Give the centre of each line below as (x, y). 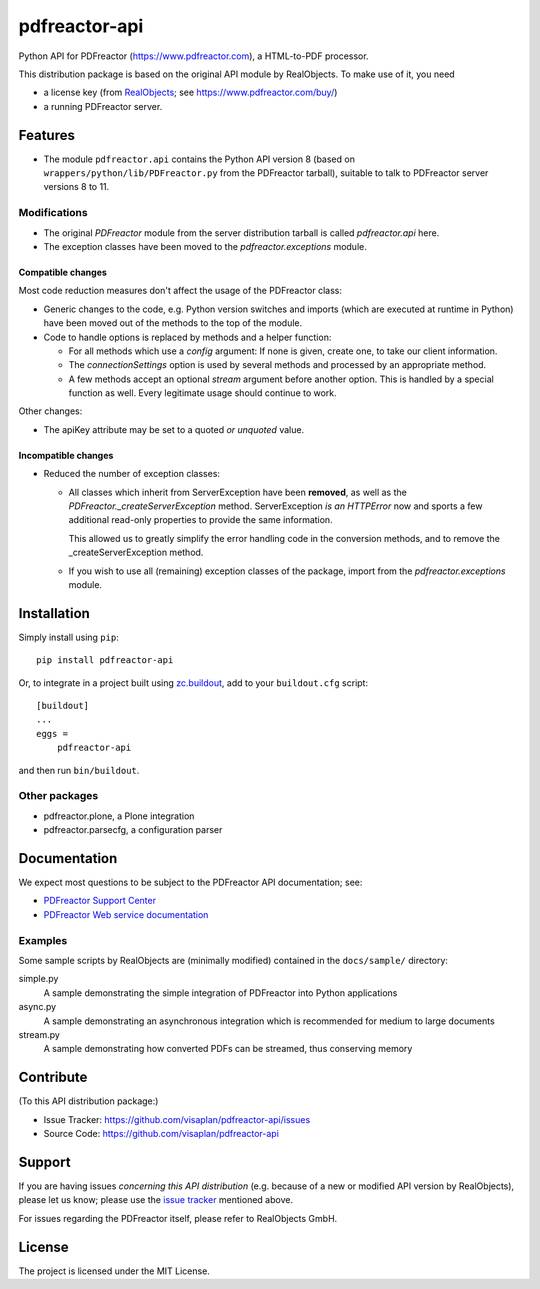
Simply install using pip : (68, 637)
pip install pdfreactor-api (105, 660)
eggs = (52, 733)
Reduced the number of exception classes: (131, 474)
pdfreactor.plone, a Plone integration (119, 816)
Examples (43, 940)
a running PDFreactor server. (103, 106)
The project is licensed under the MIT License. (114, 1271)
